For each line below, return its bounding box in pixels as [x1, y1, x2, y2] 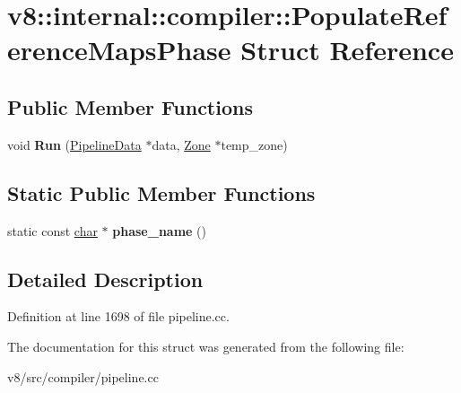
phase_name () [112, 221, 207, 240]
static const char [7, 221, 98, 240]
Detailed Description [7, 265, 204, 293]
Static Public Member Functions [7, 179, 316, 206]
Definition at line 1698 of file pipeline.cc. [7, 307, 230, 326]
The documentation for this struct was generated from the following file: [7, 336, 404, 355]
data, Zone [152, 135, 211, 153]
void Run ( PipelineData [7, 135, 142, 153]
